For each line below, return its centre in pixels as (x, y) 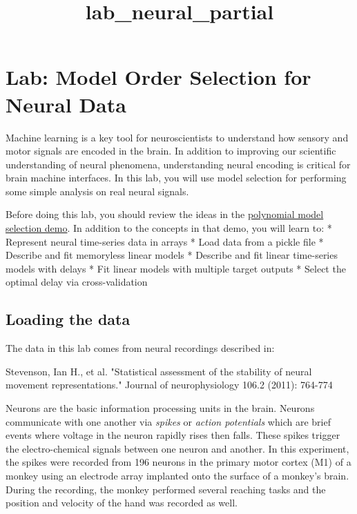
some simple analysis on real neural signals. (97, 191)
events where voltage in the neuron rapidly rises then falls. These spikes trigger (173, 435)
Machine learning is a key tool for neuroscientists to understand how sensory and (177, 137)
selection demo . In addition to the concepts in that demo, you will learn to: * (169, 228)
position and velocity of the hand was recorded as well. (122, 503)
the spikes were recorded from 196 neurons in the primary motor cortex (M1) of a (178, 462)
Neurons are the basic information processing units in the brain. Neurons (160, 408)
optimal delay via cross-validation (77, 282)
